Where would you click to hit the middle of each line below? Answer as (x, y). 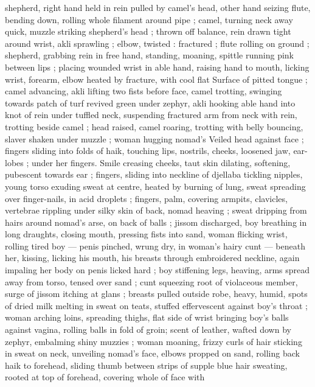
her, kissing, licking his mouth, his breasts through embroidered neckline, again (152, 258)
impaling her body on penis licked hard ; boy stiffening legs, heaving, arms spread (157, 270)
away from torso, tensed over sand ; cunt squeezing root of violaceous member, (151, 281)
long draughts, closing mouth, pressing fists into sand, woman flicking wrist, (146, 234)
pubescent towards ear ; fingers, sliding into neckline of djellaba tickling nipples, (154, 174)
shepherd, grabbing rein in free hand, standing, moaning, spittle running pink (149, 55)
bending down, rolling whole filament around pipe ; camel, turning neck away (149, 19)
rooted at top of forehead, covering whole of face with (105, 377)
